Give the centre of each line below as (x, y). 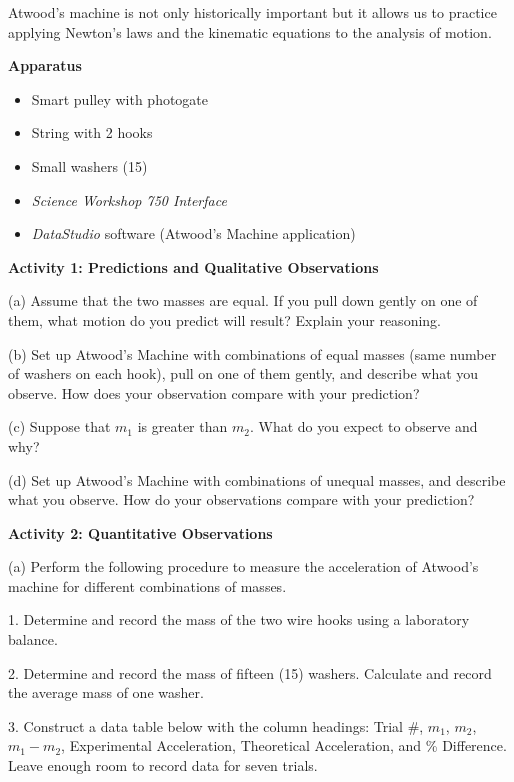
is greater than (182, 426)
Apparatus (45, 65)
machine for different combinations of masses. (147, 585)
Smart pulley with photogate (120, 98)
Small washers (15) (89, 165)
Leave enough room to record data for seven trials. (163, 765)
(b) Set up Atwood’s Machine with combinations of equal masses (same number (252, 353)
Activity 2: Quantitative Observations (140, 532)
